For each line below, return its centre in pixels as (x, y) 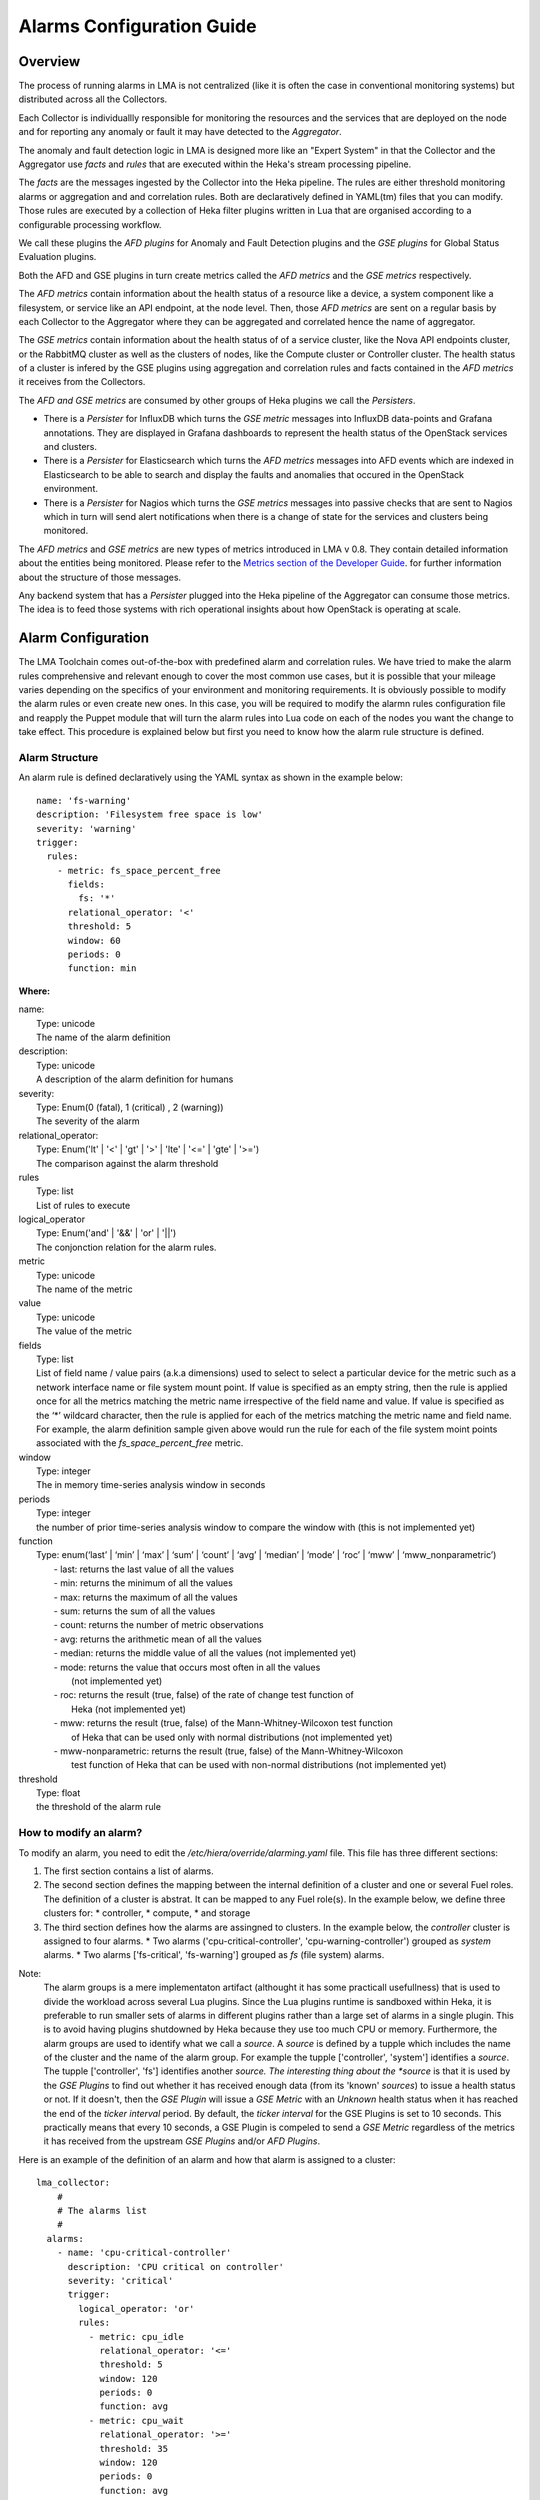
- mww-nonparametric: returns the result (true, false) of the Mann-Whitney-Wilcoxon (228, 1751)
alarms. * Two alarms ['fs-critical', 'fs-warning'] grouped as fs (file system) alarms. (214, 1955)
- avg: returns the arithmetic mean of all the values (157, 1639)
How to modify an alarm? (80, 1833)
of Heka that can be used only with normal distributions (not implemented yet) (232, 1737)
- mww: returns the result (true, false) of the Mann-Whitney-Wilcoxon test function (223, 1723)
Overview (49, 61)
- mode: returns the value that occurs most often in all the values (187, 1667)
